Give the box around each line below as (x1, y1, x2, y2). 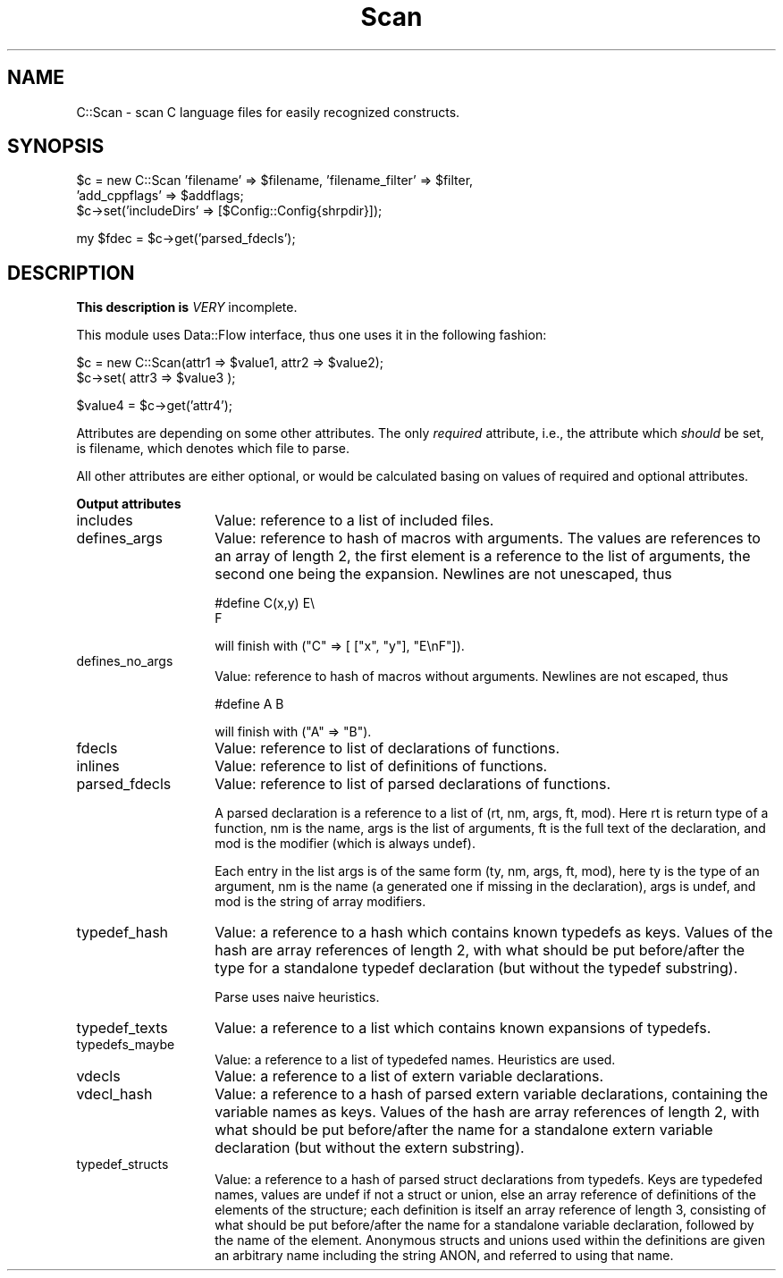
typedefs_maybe (76, 1037, 175, 1053)
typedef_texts (76, 1019, 168, 1038)
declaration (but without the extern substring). (215, 1139, 525, 1157)
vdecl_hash (76, 1085, 153, 1104)
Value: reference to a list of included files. (215, 511, 494, 530)
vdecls (76, 1067, 121, 1086)
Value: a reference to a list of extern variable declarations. (215, 1067, 604, 1086)
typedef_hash (76, 923, 169, 942)
